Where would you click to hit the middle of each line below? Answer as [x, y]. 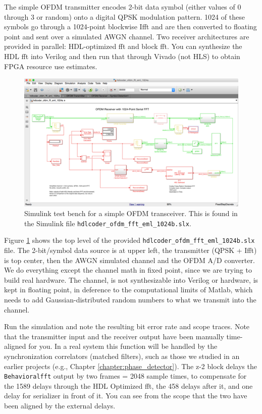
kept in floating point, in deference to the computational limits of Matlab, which [128, 290]
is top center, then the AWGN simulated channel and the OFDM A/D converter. [129, 260]
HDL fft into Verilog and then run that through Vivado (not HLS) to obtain [122, 56]
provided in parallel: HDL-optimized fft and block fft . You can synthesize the [123, 46]
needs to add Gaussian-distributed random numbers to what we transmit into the [130, 300]
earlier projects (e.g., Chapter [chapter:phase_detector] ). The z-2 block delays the [130, 366]
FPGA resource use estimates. [51, 66]
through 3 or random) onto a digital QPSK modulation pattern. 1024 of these [124, 16]
